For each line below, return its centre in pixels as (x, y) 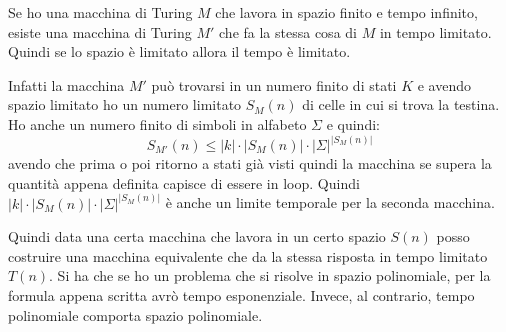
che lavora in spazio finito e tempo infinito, (346, 12)
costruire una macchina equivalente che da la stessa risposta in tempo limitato (248, 255)
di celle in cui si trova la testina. (401, 104)
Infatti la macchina (66, 84)
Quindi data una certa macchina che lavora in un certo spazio (197, 236)
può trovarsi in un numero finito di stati (274, 84)
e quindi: (353, 123)
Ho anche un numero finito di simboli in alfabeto (157, 123)
